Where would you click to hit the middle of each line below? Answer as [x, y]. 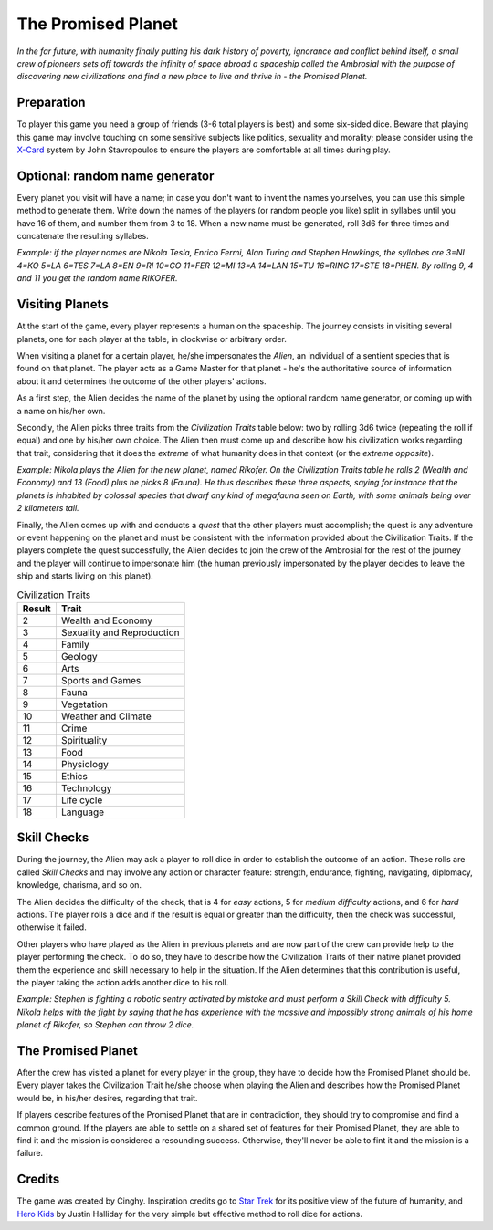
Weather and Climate [106, 716]
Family [75, 644]
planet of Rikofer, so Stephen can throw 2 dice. [105, 1025]
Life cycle [82, 800]
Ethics [74, 776]
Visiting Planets [63, 304]
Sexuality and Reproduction [120, 632]
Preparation [51, 103]
